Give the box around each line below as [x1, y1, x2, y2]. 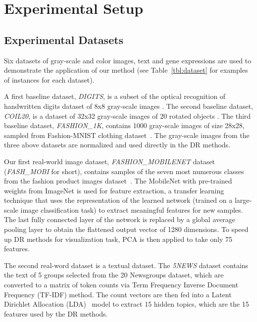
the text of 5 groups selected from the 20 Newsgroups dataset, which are [4, 270, 224, 280]
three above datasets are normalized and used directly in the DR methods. [4, 139, 231, 150]
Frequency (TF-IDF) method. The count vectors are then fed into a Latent [4, 289, 232, 299]
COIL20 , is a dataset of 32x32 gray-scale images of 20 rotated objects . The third [4, 110, 251, 121]
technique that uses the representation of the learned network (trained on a [4, 195, 233, 205]
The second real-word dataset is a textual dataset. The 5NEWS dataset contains [4, 260, 249, 270]
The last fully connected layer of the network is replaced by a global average [4, 214, 235, 225]
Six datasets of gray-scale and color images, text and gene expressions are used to [4, 55, 252, 65]
